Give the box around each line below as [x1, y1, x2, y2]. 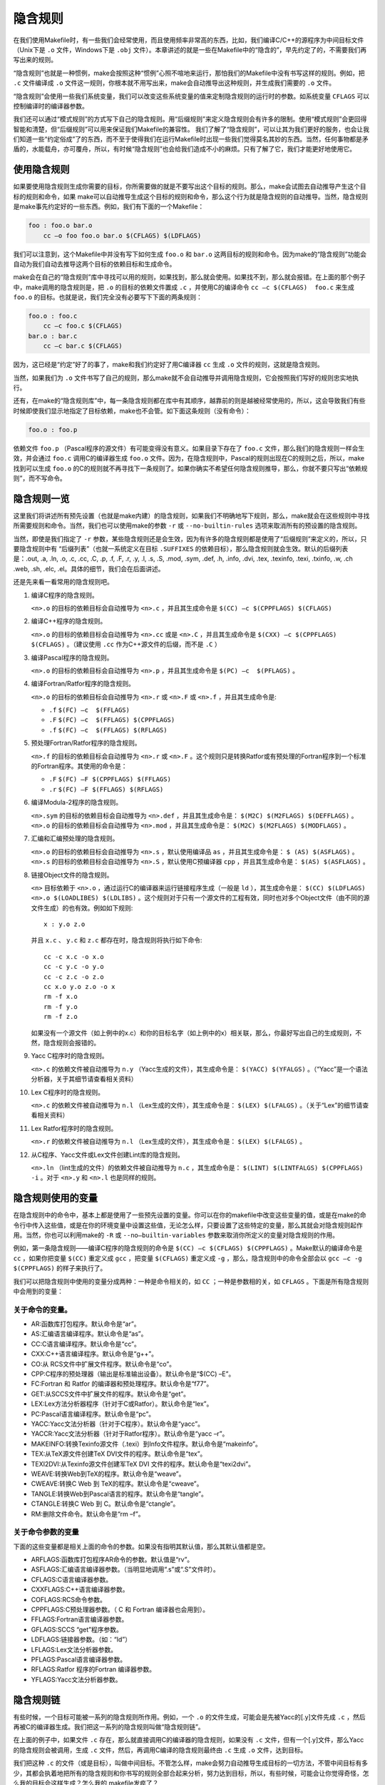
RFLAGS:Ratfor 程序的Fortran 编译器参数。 [31, 1665, 156, 1674]
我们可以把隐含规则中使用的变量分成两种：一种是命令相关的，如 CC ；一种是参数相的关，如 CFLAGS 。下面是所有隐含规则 [13, 1277, 369, 1285]
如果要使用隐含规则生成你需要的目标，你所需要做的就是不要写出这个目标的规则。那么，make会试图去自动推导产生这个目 [13, 182, 366, 191]
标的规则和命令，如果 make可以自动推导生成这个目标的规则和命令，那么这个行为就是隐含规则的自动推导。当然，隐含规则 [13, 192, 369, 201]
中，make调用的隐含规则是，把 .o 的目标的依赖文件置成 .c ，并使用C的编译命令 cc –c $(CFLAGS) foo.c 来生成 [13, 283, 354, 291]
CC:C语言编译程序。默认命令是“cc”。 [31, 1339, 140, 1348]
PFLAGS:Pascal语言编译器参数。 [31, 1655, 127, 1664]
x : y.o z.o [43, 920, 86, 928]
